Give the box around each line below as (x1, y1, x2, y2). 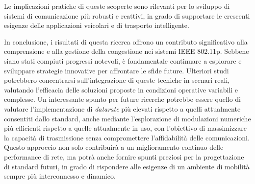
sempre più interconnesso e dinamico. (4, 171, 116, 181)
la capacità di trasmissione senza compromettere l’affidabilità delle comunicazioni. (4, 132, 250, 142)
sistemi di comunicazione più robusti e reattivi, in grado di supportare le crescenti (4, 10, 250, 21)
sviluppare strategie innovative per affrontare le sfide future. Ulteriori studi (4, 65, 229, 75)
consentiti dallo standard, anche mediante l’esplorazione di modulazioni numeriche (4, 113, 251, 123)
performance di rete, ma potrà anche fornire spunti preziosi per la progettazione (4, 151, 244, 161)
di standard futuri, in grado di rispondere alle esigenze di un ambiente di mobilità (4, 161, 250, 171)
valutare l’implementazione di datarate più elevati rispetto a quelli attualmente (4, 103, 241, 114)
